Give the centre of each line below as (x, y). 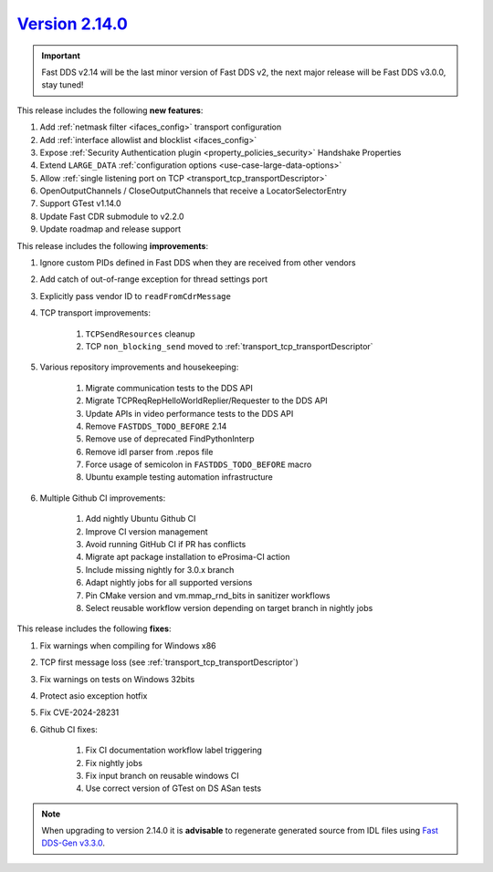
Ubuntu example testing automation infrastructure (179, 477)
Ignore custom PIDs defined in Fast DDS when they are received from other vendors (198, 263)
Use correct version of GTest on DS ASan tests (173, 788)
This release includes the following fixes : (94, 628)
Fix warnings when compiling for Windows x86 (128, 645)
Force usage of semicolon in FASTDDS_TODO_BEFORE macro (199, 464)
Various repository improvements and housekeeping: (139, 367)
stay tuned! (63, 85)
